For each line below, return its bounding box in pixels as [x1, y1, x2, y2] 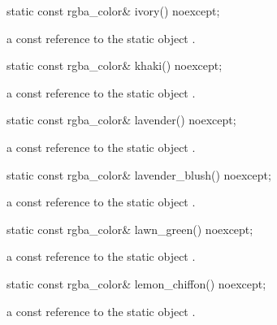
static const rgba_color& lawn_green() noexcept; [6, 220, 253, 237]
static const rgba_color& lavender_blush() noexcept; [6, 166, 271, 183]
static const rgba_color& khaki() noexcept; [6, 57, 223, 74]
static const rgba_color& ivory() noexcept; [6, 2, 220, 19]
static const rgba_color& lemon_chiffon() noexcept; [6, 275, 266, 292]
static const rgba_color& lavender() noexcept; [6, 111, 236, 128]
